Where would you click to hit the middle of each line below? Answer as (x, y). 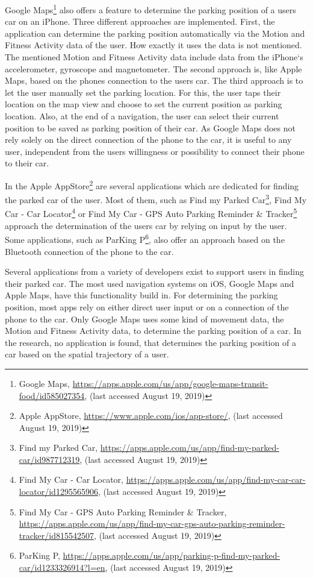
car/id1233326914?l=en (62, 567)
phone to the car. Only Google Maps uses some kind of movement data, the (144, 319)
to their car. (27, 163)
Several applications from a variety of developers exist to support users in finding (154, 272)
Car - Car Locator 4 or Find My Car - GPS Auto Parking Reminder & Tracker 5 (151, 213)
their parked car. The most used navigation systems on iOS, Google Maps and (150, 283)
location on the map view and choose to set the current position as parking (144, 104)
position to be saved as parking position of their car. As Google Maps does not (150, 127)
